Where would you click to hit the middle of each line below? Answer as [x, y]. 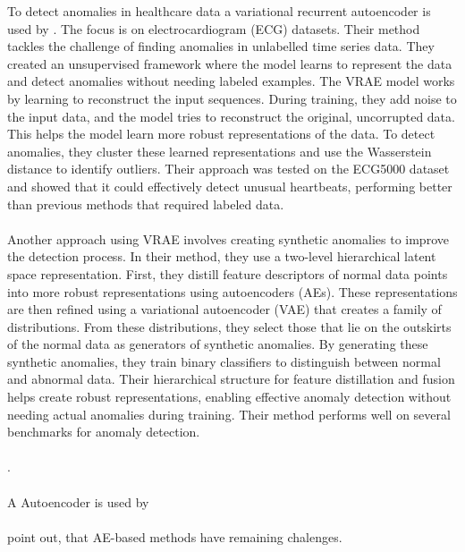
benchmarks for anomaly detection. [104, 432]
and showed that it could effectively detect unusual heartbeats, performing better [230, 186]
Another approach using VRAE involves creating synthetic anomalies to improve [228, 238]
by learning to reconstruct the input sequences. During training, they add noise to [232, 98]
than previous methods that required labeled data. [146, 204]
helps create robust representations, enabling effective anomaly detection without [229, 397]
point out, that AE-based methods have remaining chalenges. [175, 536]
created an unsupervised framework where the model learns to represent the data [230, 63]
